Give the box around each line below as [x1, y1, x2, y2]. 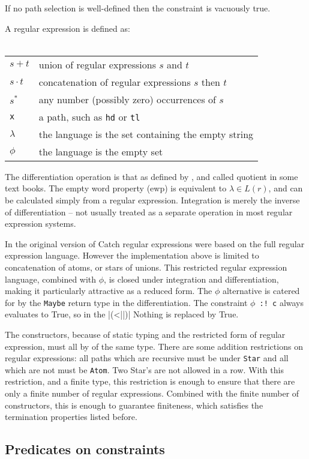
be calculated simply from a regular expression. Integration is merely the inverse [5, 193, 300, 206]
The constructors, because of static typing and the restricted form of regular [5, 328, 286, 340]
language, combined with [5, 272, 97, 285]
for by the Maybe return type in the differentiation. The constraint [5, 296, 248, 308]
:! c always [259, 296, 304, 308]
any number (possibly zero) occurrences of [38, 92, 216, 106]
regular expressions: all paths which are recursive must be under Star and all [5, 352, 289, 364]
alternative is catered [222, 284, 300, 297]
